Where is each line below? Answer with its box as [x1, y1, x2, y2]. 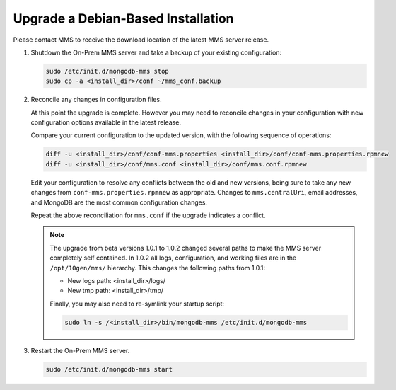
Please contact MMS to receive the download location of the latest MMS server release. [13, 35, 269, 44]
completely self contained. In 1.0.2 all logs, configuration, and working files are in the [49, 253, 297, 262]
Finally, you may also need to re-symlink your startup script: [49, 299, 225, 308]
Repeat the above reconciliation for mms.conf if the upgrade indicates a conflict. [30, 211, 266, 219]
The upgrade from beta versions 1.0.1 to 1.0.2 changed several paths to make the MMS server [49, 243, 322, 252]
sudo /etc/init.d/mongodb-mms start [45, 365, 173, 373]
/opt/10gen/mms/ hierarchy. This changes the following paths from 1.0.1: [49, 263, 265, 272]
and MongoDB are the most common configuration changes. [30, 198, 208, 207]
